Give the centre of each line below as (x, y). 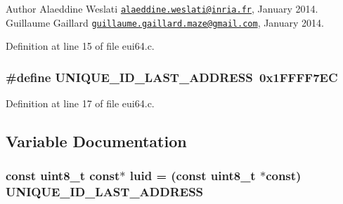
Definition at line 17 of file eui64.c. (80, 103)
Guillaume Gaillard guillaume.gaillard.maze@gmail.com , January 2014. (165, 22)
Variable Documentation (96, 141)
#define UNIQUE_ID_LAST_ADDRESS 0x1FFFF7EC (172, 77)
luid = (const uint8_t (193, 176)
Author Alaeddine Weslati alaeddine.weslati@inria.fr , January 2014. (162, 8)
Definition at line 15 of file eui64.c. (80, 46)
